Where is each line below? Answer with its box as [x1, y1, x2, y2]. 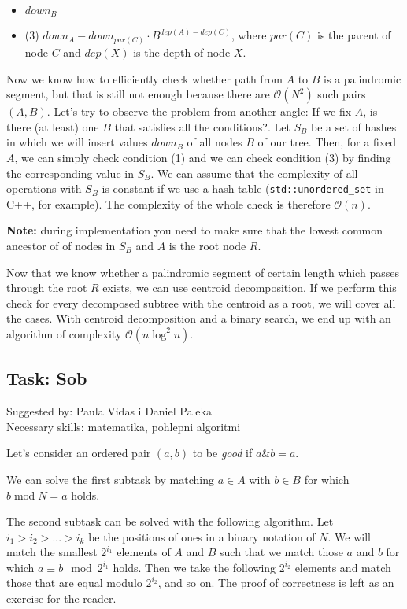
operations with [6, 180, 82, 197]
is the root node [168, 237, 246, 253]
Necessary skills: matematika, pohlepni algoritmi [6, 418, 241, 434]
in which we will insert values [6, 134, 148, 150]
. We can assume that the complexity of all [150, 164, 358, 181]
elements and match [294, 559, 391, 575]
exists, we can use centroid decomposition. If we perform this [102, 279, 397, 296]
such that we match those [220, 544, 343, 560]
